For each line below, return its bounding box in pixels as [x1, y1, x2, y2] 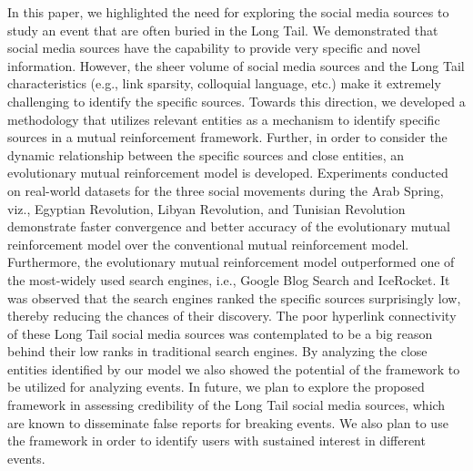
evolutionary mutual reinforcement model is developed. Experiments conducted [7, 163, 448, 182]
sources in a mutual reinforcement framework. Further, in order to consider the [7, 128, 448, 147]
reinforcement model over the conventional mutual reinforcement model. [7, 234, 409, 253]
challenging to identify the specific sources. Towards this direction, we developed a [7, 91, 466, 110]
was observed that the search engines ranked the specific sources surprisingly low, [7, 288, 461, 307]
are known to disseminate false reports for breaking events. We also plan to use [7, 413, 448, 432]
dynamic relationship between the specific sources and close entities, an [7, 145, 405, 164]
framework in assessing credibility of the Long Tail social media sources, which [7, 395, 446, 415]
